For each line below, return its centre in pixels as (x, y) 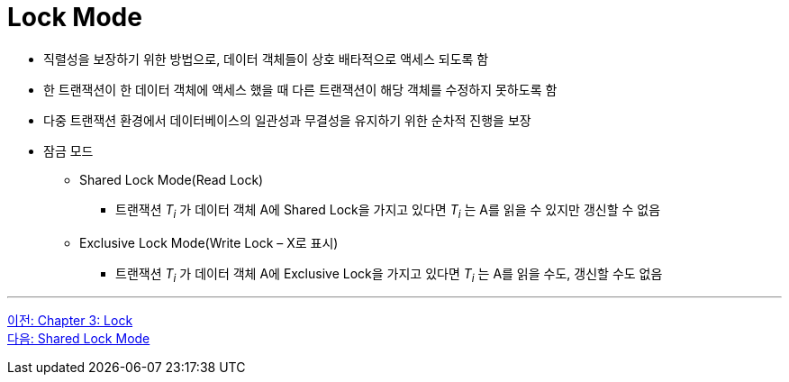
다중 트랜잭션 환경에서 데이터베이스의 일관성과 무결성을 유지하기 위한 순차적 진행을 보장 (287, 120)
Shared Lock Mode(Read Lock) (172, 179)
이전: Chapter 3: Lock (70, 321)
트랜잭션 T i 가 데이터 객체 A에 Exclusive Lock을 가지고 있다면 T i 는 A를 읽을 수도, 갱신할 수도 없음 (389, 275)
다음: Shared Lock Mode (79, 339)
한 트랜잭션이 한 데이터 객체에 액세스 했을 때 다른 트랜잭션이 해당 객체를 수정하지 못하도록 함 (300, 89)
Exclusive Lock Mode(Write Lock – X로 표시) (209, 242)
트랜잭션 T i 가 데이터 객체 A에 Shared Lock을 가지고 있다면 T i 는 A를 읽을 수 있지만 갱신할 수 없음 (388, 211)
